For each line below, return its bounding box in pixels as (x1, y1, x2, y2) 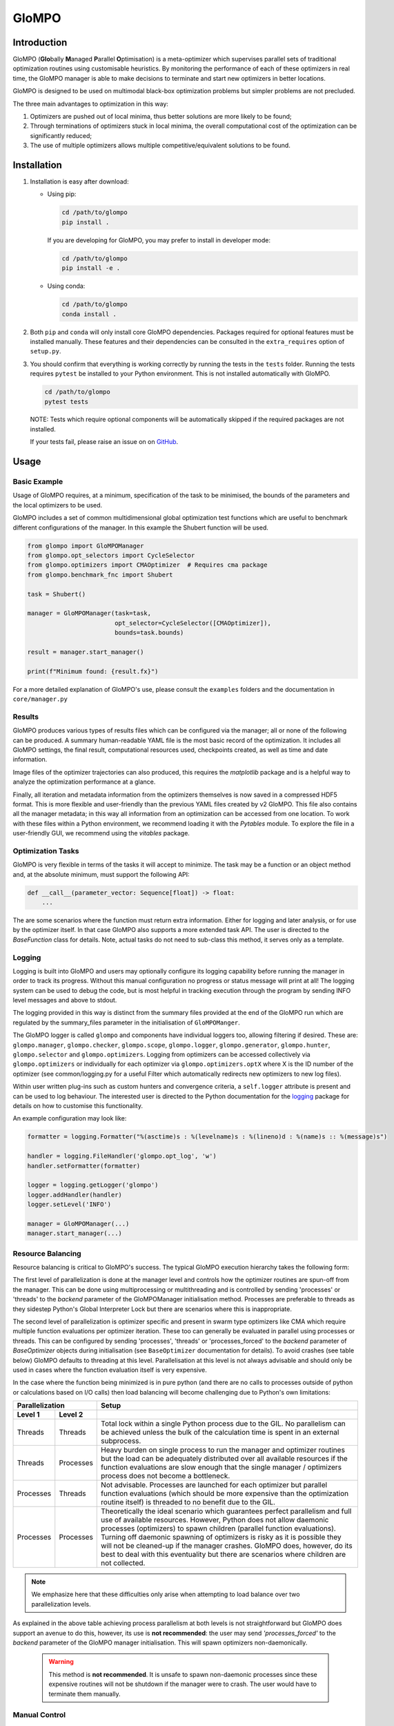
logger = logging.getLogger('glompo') (27, 1181, 159, 1189)
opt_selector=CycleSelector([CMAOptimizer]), (114, 619, 272, 627)
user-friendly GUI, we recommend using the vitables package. (12, 829, 190, 837)
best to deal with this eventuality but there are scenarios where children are (101, 1550, 346, 1560)
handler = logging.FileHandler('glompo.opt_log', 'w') (27, 1152, 217, 1160)
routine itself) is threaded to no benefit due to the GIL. (101, 1497, 276, 1507)
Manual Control (12, 1710, 66, 1720)
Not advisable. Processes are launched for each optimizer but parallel (101, 1480, 328, 1490)
